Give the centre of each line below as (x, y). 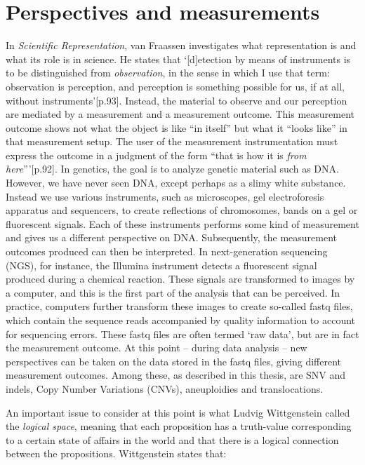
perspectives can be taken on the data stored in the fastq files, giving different (174, 361)
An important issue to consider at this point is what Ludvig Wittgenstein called (178, 412)
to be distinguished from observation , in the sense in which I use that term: (168, 73)
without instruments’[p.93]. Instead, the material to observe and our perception (177, 100)
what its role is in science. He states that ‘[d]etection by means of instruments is (178, 59)
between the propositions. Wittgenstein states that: (116, 453)
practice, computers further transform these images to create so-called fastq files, (179, 306)
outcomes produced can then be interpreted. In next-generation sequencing (167, 251)
